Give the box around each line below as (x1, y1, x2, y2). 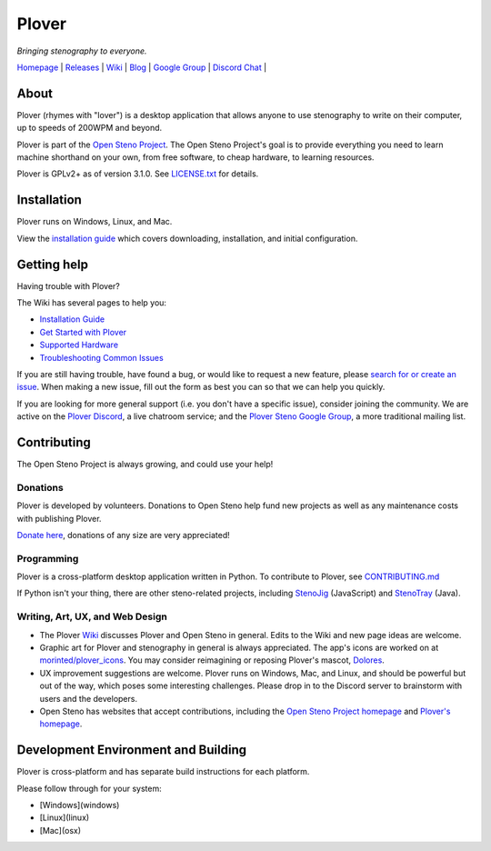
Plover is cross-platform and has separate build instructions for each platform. (16, 766, 310, 777)
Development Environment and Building (16, 742, 247, 758)
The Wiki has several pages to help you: (16, 297, 167, 308)
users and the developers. (39, 693, 138, 704)
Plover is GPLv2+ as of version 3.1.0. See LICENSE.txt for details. (16, 168, 259, 179)
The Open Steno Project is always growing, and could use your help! (16, 459, 274, 470)
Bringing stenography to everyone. (16, 45, 147, 56)
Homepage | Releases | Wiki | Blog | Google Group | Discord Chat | (16, 62, 267, 73)
